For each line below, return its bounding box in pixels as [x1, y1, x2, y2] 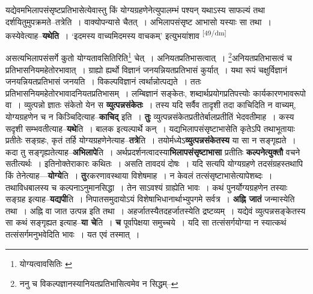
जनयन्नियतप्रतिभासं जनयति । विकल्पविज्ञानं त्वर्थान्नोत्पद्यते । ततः [5, 75, 201, 88]
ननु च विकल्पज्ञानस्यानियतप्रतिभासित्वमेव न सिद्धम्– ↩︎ [19, 277, 178, 290]
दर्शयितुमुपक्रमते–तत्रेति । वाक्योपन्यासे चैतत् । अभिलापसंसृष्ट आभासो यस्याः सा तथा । [5, 15, 272, 28]
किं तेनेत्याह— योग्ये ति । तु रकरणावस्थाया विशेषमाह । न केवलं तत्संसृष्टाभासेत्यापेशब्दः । [5, 169, 273, 182]
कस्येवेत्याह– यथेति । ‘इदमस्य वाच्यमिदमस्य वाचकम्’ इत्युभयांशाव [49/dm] [5, 28, 226, 41]
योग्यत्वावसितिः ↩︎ [19, 257, 72, 269]
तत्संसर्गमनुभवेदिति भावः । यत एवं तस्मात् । [5, 228, 140, 240]
